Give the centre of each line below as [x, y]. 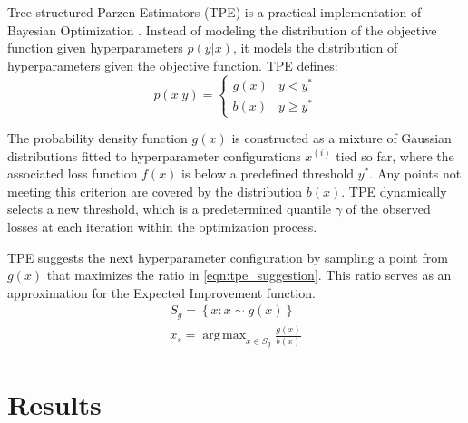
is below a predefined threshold [268, 173]
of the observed [388, 209]
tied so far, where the [395, 155]
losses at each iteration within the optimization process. [162, 227]
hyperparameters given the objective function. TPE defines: [173, 65]
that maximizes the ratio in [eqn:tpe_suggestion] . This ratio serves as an [249, 275]
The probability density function [97, 138]
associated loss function [73, 173]
